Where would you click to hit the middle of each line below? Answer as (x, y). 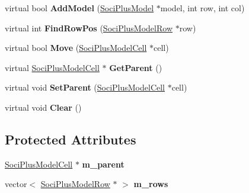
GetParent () (136, 67)
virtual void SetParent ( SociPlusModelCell (85, 87)
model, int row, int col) (202, 8)
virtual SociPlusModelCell (52, 67)
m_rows (151, 184)
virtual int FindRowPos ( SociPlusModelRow (89, 28)
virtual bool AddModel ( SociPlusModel (79, 8)
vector (16, 184)
